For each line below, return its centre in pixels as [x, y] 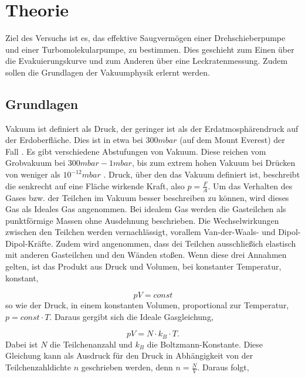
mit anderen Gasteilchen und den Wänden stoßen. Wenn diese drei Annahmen [146, 255]
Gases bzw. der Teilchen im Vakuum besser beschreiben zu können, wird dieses [147, 197]
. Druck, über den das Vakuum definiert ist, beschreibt [202, 174]
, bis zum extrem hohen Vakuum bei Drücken [213, 163]
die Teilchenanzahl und [91, 344]
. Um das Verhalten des [250, 185]
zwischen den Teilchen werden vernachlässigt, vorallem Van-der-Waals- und [140, 232]
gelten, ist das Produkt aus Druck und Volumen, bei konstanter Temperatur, [143, 266]
